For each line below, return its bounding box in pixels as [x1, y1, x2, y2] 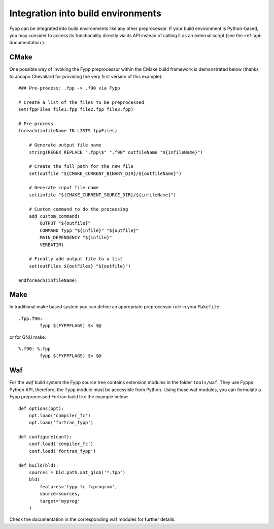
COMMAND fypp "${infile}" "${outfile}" [40, 227, 139, 233]
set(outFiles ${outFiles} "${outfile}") [28, 263, 131, 269]
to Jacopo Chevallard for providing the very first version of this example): [9, 73, 163, 79]
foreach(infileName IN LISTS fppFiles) [18, 128, 118, 134]
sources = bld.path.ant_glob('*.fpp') [28, 469, 126, 476]
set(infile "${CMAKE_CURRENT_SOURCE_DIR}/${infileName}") [28, 192, 177, 198]
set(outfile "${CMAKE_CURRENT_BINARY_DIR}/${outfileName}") [28, 170, 182, 177]
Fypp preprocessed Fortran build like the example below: [9, 394, 129, 400]
